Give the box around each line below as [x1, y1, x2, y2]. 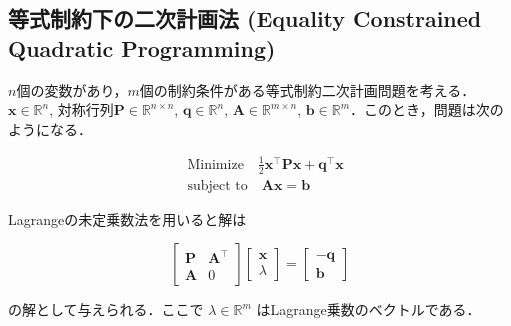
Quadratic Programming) [8, 32, 276, 63]
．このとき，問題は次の [350, 99, 504, 120]
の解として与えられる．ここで [8, 299, 204, 320]
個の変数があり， [16, 79, 128, 100]
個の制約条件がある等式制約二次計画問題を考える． [139, 79, 476, 100]
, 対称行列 [49, 99, 114, 120]
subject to [187, 178, 248, 193]
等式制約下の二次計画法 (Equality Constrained [8, 3, 482, 34]
